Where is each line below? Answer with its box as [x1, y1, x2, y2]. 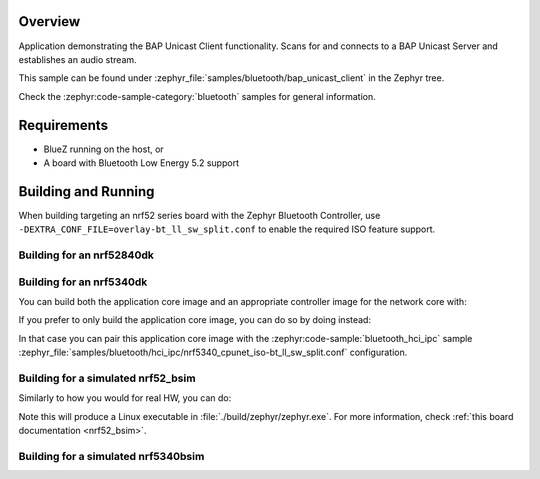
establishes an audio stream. [18, 53, 137, 65]
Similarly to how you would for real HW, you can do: [18, 392, 232, 404]
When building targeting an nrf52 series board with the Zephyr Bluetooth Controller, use [18, 209, 381, 221]
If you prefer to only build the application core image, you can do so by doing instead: [18, 314, 372, 326]
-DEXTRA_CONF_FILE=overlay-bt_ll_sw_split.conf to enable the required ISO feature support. [18, 223, 436, 235]
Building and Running [18, 183, 155, 200]
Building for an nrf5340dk [18, 275, 148, 289]
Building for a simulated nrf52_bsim [18, 371, 196, 385]
